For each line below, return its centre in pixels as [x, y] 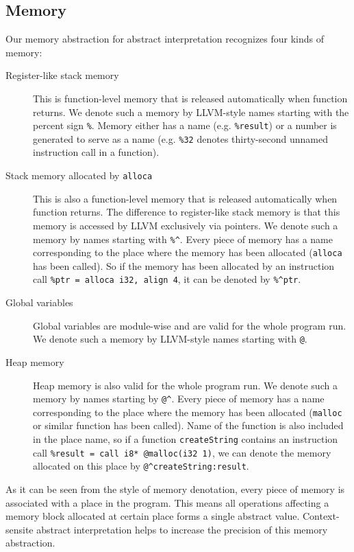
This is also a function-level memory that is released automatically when [185, 198]
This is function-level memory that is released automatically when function [190, 98]
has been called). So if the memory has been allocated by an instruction [184, 265]
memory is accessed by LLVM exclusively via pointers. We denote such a [186, 225]
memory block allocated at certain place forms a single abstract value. [153, 516]
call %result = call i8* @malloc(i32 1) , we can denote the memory [182, 452]
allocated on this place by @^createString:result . [141, 466]
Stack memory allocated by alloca [79, 175]
